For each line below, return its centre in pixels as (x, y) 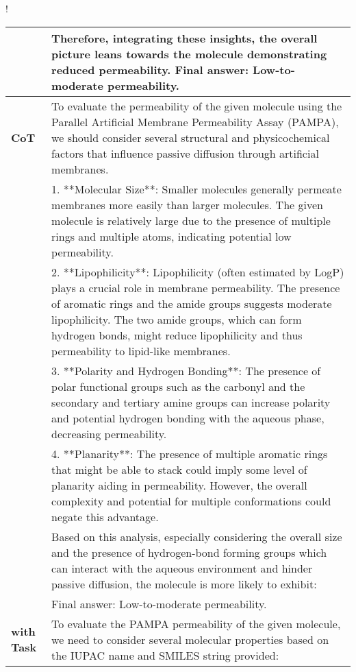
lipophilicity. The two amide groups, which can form (177, 319)
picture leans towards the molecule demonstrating (189, 53)
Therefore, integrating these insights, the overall (185, 38)
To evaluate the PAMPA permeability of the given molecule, (196, 623)
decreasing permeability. (109, 433)
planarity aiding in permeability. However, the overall (179, 485)
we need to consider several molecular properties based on (190, 639)
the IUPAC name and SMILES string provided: (165, 655)
